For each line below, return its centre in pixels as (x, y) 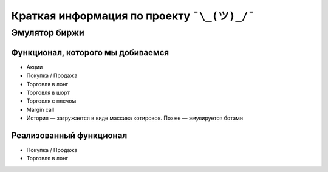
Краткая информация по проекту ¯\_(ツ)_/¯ (133, 16)
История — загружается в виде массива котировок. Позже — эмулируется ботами (135, 118)
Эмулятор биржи (48, 33)
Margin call (40, 109)
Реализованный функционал (69, 135)
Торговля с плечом (51, 101)
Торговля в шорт (48, 92)
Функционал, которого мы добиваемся (90, 53)
